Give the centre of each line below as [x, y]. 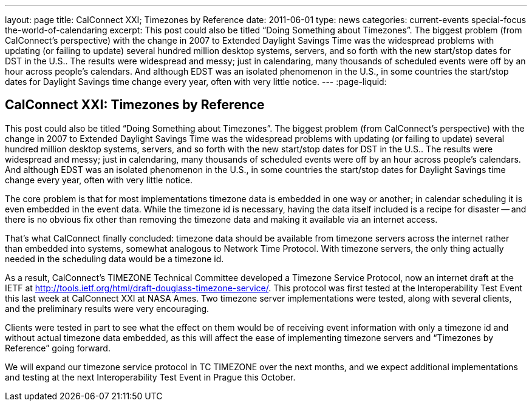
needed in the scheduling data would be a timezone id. [114, 259]
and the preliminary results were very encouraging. [107, 308]
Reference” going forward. [58, 348]
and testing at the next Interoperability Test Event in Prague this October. [150, 377]
